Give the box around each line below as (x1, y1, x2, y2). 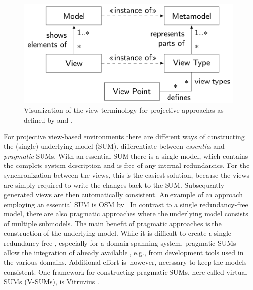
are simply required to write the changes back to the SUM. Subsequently (4, 179, 225, 190)
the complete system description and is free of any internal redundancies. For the (4, 160, 250, 170)
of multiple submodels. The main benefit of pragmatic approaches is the (4, 218, 222, 228)
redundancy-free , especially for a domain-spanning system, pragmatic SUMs (4, 238, 236, 248)
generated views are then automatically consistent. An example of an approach (4, 189, 243, 200)
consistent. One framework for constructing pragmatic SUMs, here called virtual (4, 266, 247, 277)
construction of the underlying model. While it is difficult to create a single (4, 228, 232, 238)
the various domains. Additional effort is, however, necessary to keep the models (4, 257, 247, 267)
